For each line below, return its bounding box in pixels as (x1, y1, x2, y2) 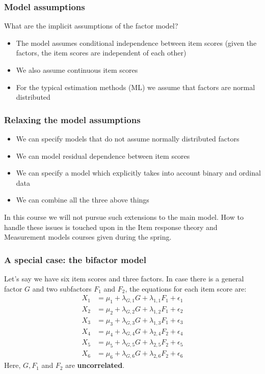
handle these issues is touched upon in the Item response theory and (4, 221, 218, 232)
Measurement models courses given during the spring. (4, 232, 172, 242)
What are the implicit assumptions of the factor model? (4, 20, 178, 31)
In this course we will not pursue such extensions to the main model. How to (4, 211, 244, 222)
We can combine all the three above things (16, 194, 149, 205)
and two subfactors (32, 283, 92, 294)
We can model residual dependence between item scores (16, 150, 190, 161)
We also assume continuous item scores (16, 65, 138, 75)
